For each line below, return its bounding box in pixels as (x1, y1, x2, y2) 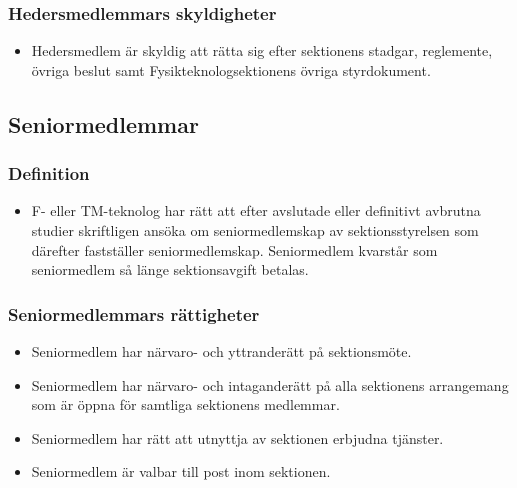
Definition (8, 161, 90, 186)
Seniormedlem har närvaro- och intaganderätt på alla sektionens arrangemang (31, 374, 509, 395)
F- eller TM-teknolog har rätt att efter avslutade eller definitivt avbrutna (31, 200, 481, 221)
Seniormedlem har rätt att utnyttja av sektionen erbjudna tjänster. (31, 427, 444, 448)
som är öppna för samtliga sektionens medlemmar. (31, 394, 340, 415)
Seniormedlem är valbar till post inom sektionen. (31, 461, 331, 482)
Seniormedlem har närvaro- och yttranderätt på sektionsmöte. (31, 341, 412, 361)
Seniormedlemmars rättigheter (8, 301, 260, 326)
